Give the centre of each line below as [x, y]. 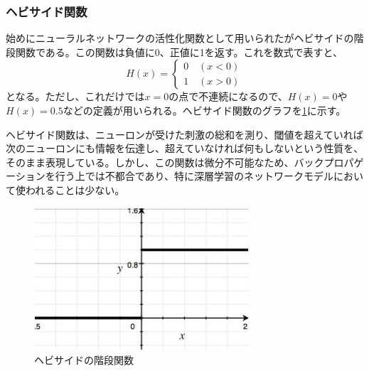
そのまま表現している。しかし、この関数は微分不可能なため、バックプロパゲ [185, 162]
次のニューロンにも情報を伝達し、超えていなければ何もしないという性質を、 [185, 148]
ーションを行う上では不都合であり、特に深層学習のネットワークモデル [170, 176]
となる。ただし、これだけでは [75, 96]
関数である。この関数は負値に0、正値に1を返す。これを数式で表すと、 [179, 52]
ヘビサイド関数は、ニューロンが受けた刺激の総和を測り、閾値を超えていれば [184, 134]
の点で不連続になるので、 [228, 96]
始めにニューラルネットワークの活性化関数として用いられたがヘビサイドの [180, 38]
